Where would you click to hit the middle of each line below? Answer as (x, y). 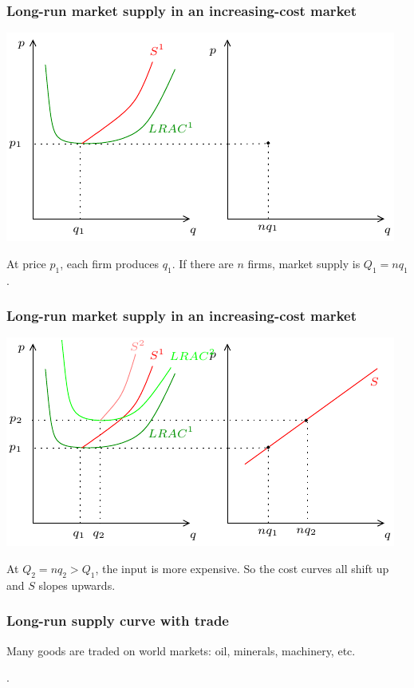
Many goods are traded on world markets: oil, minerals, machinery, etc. (181, 650)
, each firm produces (110, 263)
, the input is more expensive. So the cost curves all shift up (242, 569)
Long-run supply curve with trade (118, 621)
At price (26, 263)
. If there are (203, 263)
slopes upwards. (77, 585)
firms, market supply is (304, 263)
